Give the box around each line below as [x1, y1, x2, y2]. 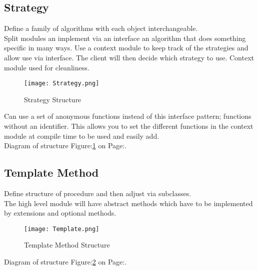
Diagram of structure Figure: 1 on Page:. [4, 140, 127, 151]
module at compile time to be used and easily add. [4, 130, 159, 141]
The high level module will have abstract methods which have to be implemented [4, 198, 253, 208]
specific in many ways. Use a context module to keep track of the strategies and [4, 42, 248, 53]
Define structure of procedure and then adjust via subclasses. [4, 188, 191, 198]
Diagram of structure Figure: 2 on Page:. [4, 257, 127, 267]
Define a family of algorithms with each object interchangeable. [4, 23, 198, 33]
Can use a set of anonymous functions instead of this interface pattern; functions [4, 111, 251, 121]
